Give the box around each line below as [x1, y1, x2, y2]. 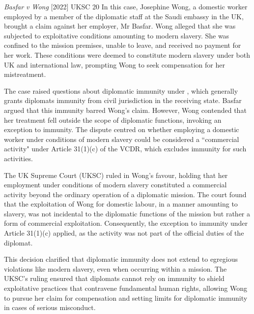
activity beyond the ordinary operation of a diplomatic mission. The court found [4, 189, 247, 199]
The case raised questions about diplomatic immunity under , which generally [4, 85, 238, 96]
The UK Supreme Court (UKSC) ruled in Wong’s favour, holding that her [4, 170, 228, 180]
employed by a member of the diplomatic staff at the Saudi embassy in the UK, [4, 11, 244, 21]
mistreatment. [4, 69, 46, 79]
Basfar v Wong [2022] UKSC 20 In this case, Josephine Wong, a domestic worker [4, 1, 248, 11]
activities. [4, 153, 33, 163]
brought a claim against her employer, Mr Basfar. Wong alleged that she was [4, 21, 236, 31]
